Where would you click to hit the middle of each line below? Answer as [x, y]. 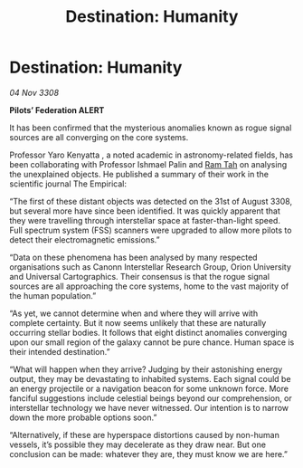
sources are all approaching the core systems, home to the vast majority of [149, 286]
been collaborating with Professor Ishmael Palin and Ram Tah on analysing [148, 164]
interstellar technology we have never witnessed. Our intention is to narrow [149, 407]
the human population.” [53, 295]
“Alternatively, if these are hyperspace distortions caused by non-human [145, 435]
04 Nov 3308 [34, 92]
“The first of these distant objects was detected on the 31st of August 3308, [151, 201]
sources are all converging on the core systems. [99, 137]
